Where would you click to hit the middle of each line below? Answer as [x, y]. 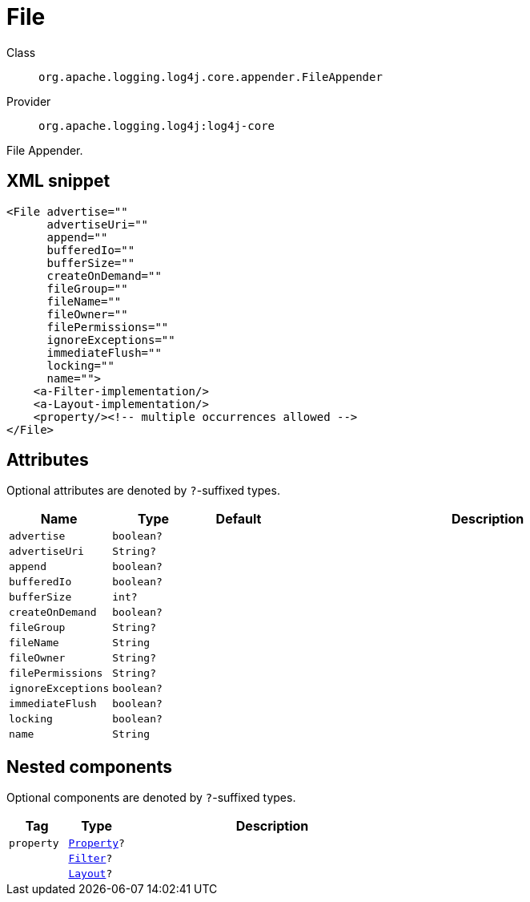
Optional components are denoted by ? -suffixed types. [151, 798]
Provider [29, 101]
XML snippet [58, 181]
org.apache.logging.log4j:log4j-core [157, 125]
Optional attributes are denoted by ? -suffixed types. [143, 491]
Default [239, 519]
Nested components [89, 766]
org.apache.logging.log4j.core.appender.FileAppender [211, 77]
